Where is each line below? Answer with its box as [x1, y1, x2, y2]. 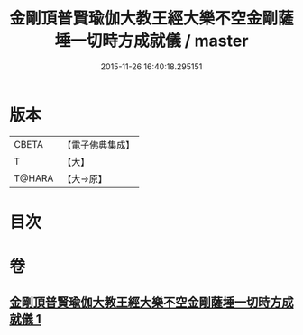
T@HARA [14, 172, 54, 185]
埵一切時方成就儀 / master [54, 31, 249, 51]
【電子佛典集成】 [62, 139, 135, 151]
